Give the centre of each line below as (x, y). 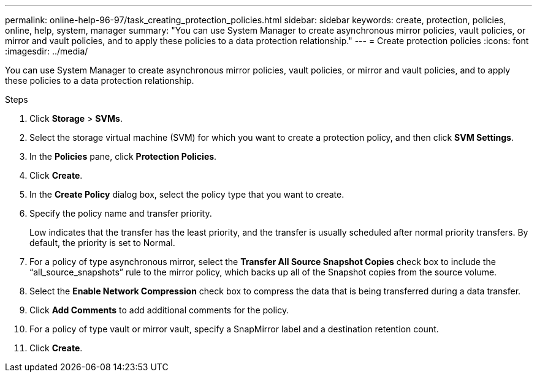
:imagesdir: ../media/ (47, 51)
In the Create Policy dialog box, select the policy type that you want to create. (187, 194)
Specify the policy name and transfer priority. (121, 213)
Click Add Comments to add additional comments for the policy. (159, 310)
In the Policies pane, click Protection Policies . (123, 156)
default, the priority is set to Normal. (102, 243)
